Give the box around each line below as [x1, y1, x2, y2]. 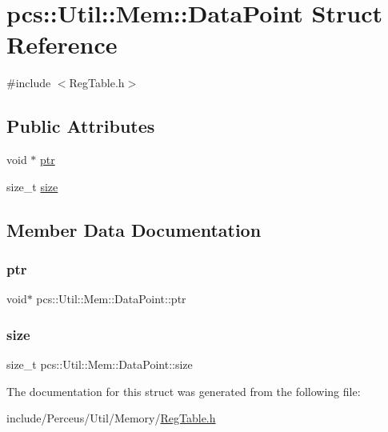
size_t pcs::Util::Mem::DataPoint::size [6, 356, 193, 373]
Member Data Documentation [6, 217, 262, 242]
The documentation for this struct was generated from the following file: [6, 382, 361, 399]
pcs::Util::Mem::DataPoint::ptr [36, 290, 186, 307]
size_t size [6, 178, 58, 194]
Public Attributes [6, 114, 155, 138]
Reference [6, 28, 118, 61]
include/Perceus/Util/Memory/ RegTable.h [6, 410, 216, 426]
